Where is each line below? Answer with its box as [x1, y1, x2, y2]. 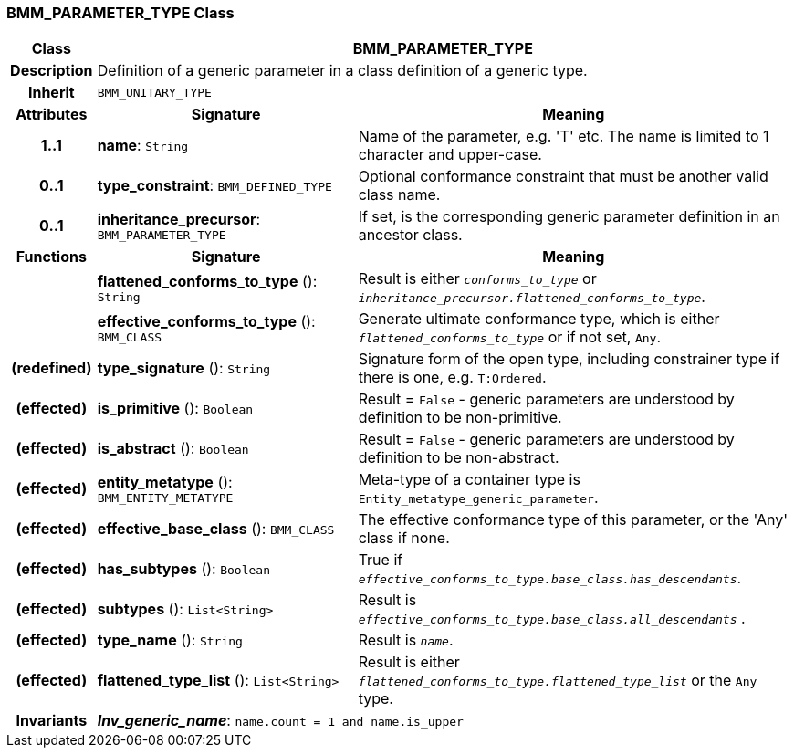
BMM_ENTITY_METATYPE [97, 490, 234, 505]
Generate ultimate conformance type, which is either [358, 309, 720, 329]
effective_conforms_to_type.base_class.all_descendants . [358, 609, 746, 628]
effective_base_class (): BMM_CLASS [97, 519, 335, 539]
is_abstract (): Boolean [97, 439, 249, 458]
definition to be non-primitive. [358, 408, 562, 427]
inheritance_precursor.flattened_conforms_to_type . [358, 288, 705, 307]
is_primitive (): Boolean [97, 399, 254, 418]
